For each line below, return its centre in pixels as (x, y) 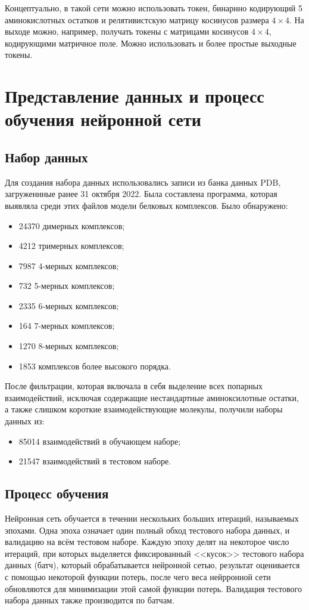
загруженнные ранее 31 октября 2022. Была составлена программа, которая (141, 194)
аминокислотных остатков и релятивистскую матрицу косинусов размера (137, 19)
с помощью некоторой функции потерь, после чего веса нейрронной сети (138, 577)
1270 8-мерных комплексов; (69, 346)
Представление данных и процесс (135, 96)
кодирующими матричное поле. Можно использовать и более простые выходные (151, 43)
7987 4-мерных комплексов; (69, 265)
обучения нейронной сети (103, 119)
